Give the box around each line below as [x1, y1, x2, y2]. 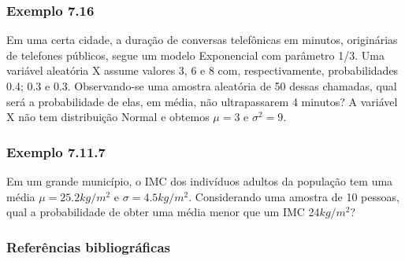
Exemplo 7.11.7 [6, 142, 106, 161]
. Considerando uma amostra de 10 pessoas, [188, 188, 399, 204]
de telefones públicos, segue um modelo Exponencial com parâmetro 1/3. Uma [6, 46, 385, 63]
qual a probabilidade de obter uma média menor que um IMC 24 [6, 204, 320, 220]
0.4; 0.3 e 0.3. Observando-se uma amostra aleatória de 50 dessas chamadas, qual [6, 78, 397, 94]
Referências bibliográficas [6, 237, 171, 256]
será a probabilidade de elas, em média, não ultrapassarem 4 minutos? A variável [6, 93, 398, 109]
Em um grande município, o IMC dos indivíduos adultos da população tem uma [6, 173, 393, 189]
